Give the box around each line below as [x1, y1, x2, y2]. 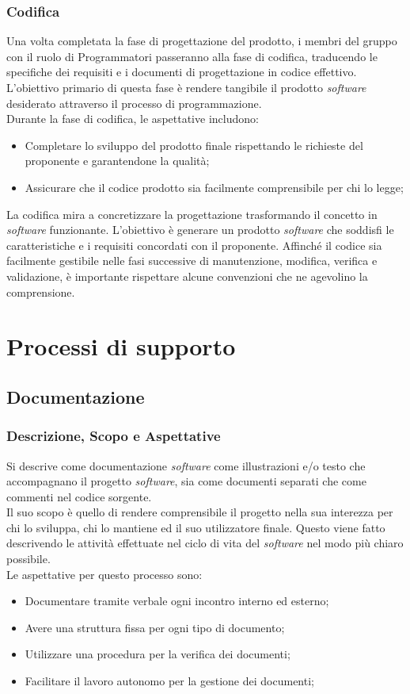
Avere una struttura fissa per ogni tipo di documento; [25, 619, 285, 635]
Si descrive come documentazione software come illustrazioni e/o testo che [6, 457, 366, 474]
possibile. [6, 550, 51, 567]
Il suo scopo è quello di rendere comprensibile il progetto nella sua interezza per [6, 504, 393, 520]
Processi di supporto [6, 330, 236, 362]
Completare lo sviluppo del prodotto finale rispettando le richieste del [25, 136, 363, 153]
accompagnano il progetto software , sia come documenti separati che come [6, 473, 366, 489]
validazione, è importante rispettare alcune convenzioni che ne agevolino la [6, 267, 368, 284]
